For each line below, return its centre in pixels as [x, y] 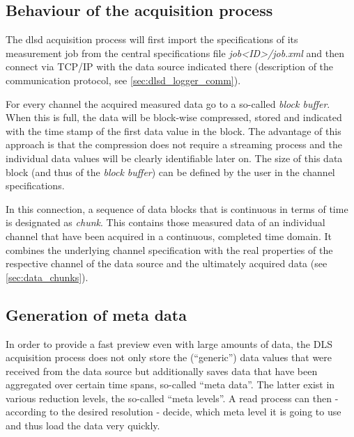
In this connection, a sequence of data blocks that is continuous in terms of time [177, 208]
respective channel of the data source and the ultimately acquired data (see [167, 263]
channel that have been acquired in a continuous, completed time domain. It [169, 236]
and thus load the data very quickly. [83, 426]
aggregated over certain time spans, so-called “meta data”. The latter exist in [170, 384]
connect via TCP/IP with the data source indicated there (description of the [170, 66]
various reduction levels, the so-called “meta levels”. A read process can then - [172, 398]
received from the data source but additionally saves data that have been [162, 371]
